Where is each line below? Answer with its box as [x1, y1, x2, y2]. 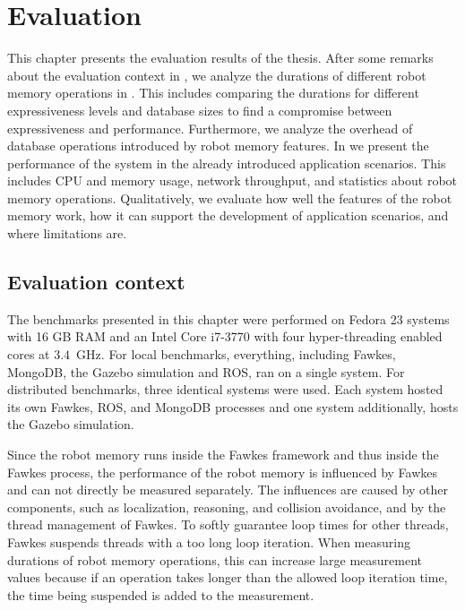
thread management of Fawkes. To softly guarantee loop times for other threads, [7, 515, 449, 534]
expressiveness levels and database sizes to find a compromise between [7, 100, 392, 119]
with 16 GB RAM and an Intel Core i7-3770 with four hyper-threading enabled [7, 327, 443, 346]
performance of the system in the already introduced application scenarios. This [7, 153, 446, 172]
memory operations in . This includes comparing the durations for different [7, 83, 419, 102]
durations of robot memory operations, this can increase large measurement [7, 550, 423, 569]
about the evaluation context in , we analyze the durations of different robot [7, 65, 426, 84]
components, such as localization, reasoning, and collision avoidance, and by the [7, 497, 446, 516]
